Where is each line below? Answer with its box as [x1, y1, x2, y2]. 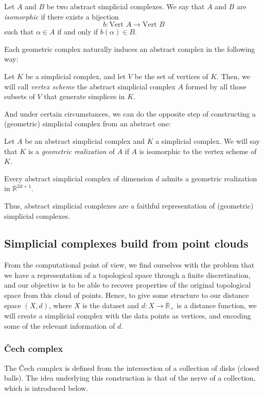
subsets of [4, 91, 35, 102]
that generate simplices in [44, 91, 125, 102]
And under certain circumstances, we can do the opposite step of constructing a [4, 108, 256, 119]
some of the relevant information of [4, 320, 115, 331]
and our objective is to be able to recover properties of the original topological [4, 279, 251, 290]
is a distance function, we [177, 299, 257, 310]
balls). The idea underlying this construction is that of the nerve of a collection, [4, 372, 256, 383]
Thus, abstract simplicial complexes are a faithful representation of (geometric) [4, 200, 254, 211]
